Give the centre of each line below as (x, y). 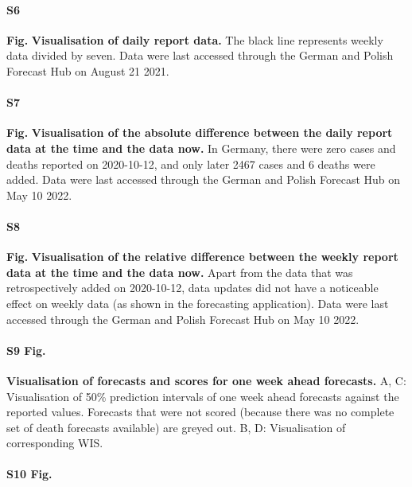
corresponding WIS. (55, 443)
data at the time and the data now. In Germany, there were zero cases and (201, 148)
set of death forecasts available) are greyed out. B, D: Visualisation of (176, 427)
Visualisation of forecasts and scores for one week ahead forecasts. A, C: (206, 380)
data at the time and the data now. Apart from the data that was (180, 272)
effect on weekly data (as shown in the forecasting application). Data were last (198, 303)
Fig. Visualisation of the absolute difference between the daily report (200, 132)
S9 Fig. (26, 350)
